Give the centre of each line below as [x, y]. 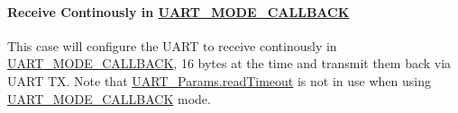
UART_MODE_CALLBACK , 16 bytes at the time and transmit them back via [229, 63]
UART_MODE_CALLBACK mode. [109, 98]
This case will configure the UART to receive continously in [172, 45]
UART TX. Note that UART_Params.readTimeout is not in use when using [219, 80]
